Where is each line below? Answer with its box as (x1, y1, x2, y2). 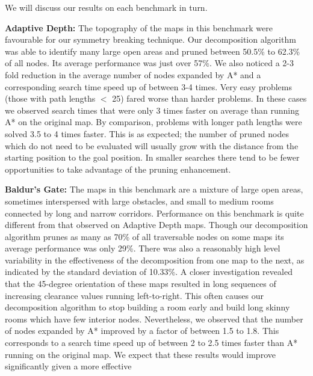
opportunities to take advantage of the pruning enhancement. (5, 162, 231, 175)
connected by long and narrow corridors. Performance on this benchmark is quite (5, 206, 304, 219)
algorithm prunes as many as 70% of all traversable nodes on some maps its (5, 230, 284, 242)
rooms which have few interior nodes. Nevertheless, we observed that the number (5, 312, 303, 325)
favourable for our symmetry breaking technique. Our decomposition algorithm (5, 33, 296, 46)
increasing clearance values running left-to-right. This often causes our (5, 289, 264, 301)
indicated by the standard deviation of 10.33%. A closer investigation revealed (5, 265, 293, 278)
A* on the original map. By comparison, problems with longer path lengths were (5, 116, 302, 128)
